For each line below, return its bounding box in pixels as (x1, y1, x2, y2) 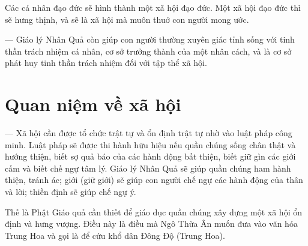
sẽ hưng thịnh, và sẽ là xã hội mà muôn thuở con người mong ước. (5, 13, 249, 25)
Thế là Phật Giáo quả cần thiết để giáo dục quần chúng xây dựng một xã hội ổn (5, 205, 302, 218)
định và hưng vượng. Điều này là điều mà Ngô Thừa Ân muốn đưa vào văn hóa (5, 217, 298, 230)
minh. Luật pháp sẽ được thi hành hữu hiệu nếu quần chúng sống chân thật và (5, 138, 296, 151)
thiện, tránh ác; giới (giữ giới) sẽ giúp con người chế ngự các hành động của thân (5, 173, 303, 186)
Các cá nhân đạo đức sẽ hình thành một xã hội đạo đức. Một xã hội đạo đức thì (5, 1, 301, 13)
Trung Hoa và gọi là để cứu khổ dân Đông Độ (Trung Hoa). (5, 229, 225, 241)
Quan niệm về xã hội (5, 92, 181, 116)
